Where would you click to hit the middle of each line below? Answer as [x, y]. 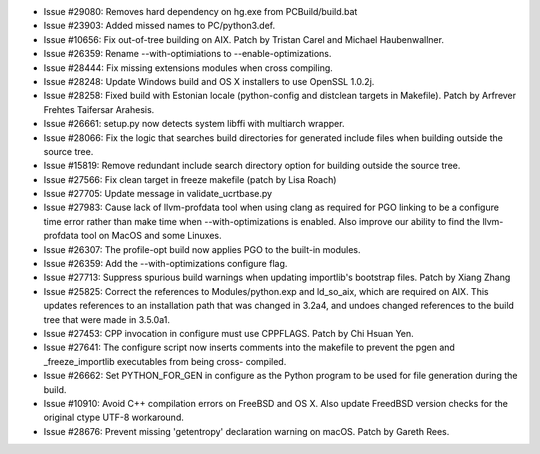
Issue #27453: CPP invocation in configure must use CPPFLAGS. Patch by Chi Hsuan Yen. [228, 333]
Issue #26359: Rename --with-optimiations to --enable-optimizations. [187, 54]
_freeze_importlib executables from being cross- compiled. [165, 361]
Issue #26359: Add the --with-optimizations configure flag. [165, 264]
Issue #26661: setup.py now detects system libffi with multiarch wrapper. [194, 124]
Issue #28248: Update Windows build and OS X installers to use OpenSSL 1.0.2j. [209, 81]
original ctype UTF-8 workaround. [113, 417]
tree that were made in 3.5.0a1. [106, 319]
